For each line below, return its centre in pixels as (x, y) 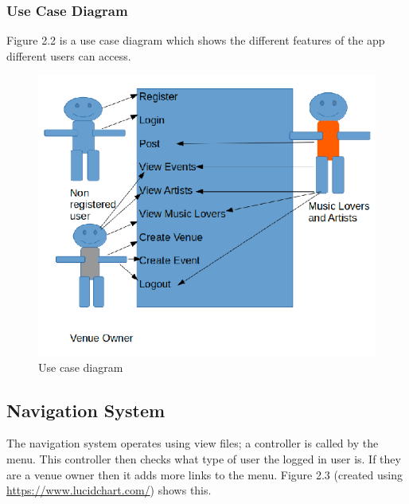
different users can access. (69, 55)
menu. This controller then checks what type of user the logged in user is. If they (204, 458)
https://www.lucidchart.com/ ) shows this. (109, 490)
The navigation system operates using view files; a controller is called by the (193, 443)
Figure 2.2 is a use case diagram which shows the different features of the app (196, 40)
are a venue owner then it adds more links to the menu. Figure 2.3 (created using (204, 474)
